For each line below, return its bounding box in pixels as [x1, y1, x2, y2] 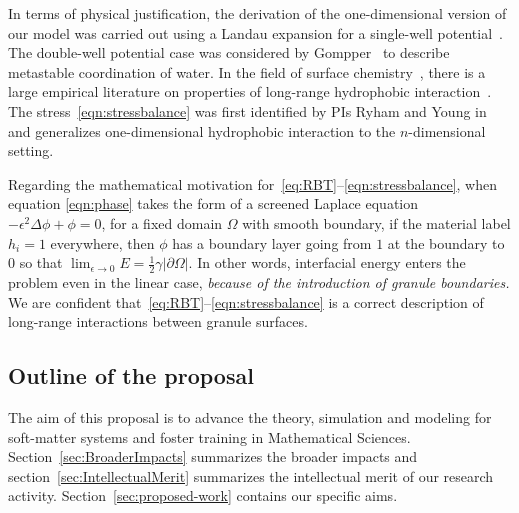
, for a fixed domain [101, 212, 223, 233]
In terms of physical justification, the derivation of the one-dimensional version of [8, 3, 507, 23]
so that [19, 252, 63, 273]
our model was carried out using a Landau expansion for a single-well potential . [8, 22, 503, 43]
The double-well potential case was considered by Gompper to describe [8, 42, 450, 63]
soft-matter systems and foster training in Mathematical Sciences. [8, 426, 411, 447]
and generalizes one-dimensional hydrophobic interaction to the [8, 120, 396, 141]
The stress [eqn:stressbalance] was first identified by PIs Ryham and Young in [8, 100, 487, 121]
